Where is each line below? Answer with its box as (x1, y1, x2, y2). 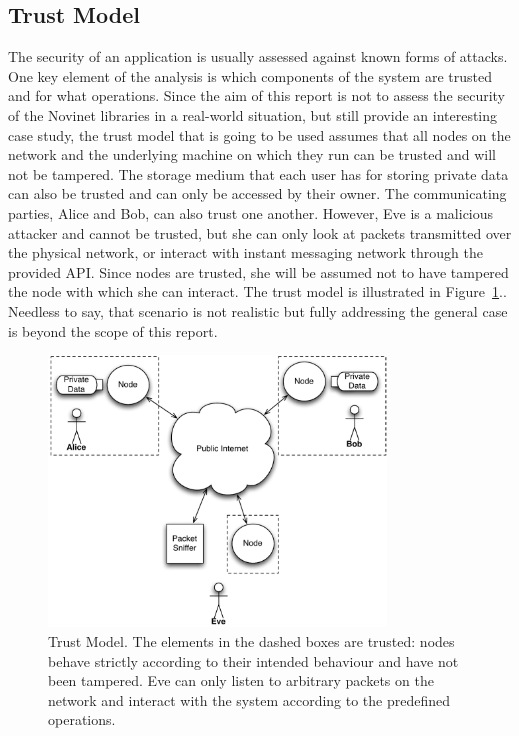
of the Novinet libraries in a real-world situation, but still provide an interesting (8, 104, 498, 125)
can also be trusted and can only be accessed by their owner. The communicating (8, 183, 507, 204)
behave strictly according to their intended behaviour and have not (48, 650, 459, 671)
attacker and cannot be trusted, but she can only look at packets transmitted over (8, 222, 512, 243)
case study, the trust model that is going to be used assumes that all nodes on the (8, 124, 511, 145)
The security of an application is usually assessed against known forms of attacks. (8, 46, 508, 67)
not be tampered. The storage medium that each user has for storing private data (8, 163, 509, 184)
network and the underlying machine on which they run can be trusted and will (8, 144, 496, 165)
